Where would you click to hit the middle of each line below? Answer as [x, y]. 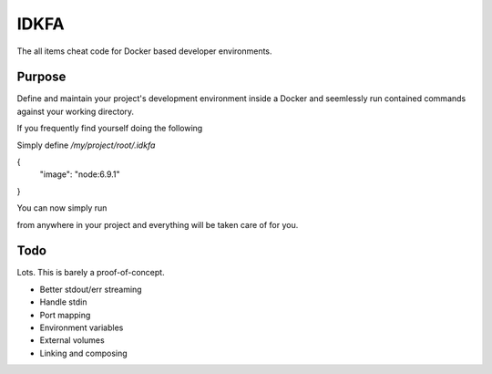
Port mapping [65, 315]
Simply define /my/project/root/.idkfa [86, 145]
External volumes [72, 340]
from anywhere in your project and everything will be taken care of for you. [158, 224]
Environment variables [82, 327]
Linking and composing [83, 353]
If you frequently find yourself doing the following [110, 129]
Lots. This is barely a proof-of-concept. [91, 273]
